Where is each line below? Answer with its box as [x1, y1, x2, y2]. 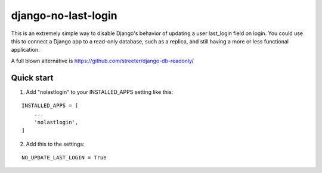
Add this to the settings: [26, 140, 85, 147]
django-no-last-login [11, 9, 117, 22]
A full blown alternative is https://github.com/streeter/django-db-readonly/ [11, 57, 194, 64]
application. [11, 46, 40, 54]
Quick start [11, 73, 54, 83]
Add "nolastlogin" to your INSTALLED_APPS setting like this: [26, 88, 174, 95]
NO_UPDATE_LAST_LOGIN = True [21, 154, 107, 161]
